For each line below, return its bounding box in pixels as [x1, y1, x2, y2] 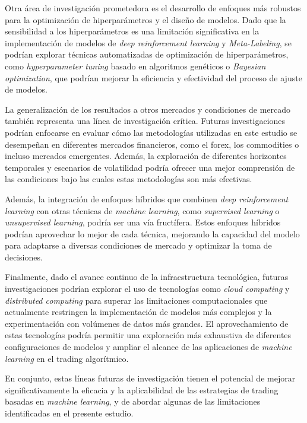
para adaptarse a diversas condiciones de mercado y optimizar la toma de [5, 239, 272, 252]
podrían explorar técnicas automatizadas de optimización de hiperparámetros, [5, 48, 289, 61]
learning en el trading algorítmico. [5, 352, 129, 364]
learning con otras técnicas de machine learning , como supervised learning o [5, 204, 280, 217]
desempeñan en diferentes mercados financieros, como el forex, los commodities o [5, 138, 299, 150]
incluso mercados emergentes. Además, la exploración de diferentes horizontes [5, 150, 287, 162]
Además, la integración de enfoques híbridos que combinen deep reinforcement [5, 192, 289, 205]
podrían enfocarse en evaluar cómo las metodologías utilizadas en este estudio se [5, 126, 297, 138]
